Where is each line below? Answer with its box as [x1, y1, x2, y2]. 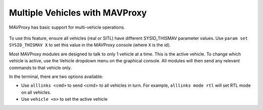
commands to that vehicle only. [9, 65, 72, 71]
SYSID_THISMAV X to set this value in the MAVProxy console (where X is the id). [9, 42, 171, 48]
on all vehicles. [21, 89, 51, 95]
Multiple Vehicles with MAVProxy [9, 7, 147, 18]
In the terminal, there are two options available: [9, 73, 103, 79]
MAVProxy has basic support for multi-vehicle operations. [9, 24, 125, 30]
